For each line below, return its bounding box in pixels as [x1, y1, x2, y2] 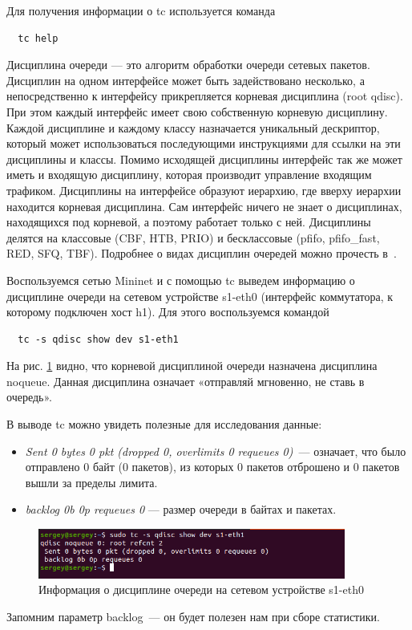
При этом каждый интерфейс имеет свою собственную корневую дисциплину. [6, 103, 388, 120]
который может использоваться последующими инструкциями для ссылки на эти [6, 135, 401, 152]
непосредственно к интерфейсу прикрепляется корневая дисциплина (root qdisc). [6, 87, 403, 104]
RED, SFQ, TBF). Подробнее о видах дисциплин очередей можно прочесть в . [6, 245, 397, 262]
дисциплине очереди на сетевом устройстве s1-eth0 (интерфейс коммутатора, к [6, 287, 394, 304]
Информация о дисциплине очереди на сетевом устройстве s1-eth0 [38, 581, 364, 598]
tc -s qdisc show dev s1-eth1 [18, 333, 179, 345]
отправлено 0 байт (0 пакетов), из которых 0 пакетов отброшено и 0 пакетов [25, 458, 400, 475]
